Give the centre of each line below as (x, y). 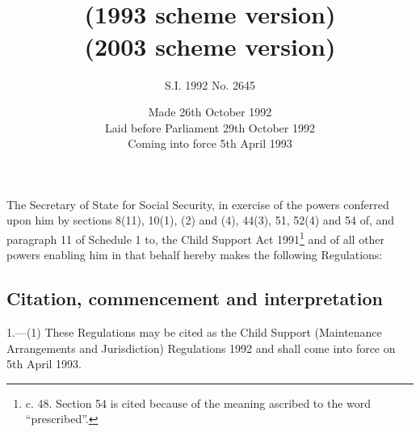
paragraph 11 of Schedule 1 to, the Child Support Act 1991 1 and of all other (196, 238)
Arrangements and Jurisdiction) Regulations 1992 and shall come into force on (201, 348)
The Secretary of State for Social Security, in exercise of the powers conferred (198, 204)
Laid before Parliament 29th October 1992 (210, 127)
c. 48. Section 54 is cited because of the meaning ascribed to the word (198, 403)
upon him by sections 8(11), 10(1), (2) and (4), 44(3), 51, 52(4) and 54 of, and (201, 220)
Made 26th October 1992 (210, 112)
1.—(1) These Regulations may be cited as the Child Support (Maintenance (194, 332)
